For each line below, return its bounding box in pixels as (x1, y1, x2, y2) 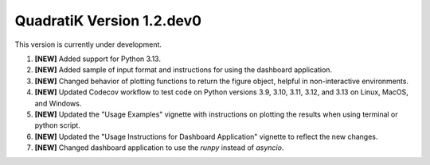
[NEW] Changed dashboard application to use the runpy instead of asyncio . (34, 143, 284, 152)
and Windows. (34, 98, 82, 108)
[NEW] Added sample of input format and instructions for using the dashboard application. (34, 65, 333, 75)
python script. (34, 121, 81, 130)
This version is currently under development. (14, 40, 162, 49)
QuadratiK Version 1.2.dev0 (14, 12, 202, 29)
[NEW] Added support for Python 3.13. (34, 54, 161, 63)
